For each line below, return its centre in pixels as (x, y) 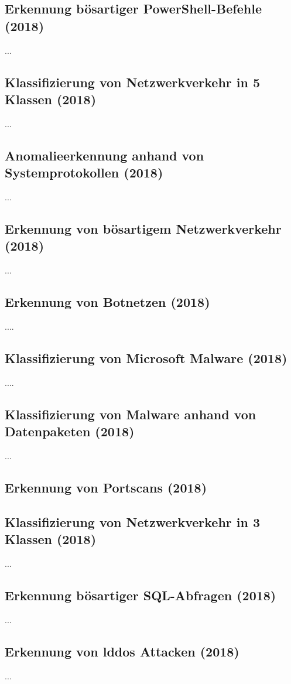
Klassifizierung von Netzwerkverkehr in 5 (133, 82)
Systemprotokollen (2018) (84, 172)
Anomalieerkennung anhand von (105, 155)
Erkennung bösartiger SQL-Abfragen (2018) (141, 595)
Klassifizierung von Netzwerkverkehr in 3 (133, 521)
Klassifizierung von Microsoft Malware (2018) (146, 358)
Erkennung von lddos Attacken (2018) (122, 651)
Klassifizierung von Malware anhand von (131, 414)
